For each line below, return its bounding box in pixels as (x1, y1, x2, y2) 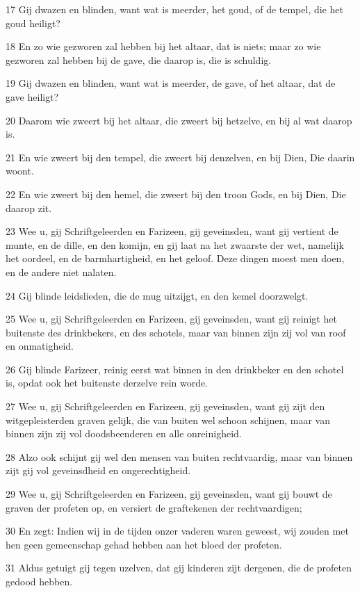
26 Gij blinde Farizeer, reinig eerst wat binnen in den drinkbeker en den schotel (6, 362, 344, 376)
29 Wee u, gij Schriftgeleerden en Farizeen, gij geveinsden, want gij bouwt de (6, 487, 332, 501)
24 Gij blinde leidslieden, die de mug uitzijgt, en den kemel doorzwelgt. (6, 288, 309, 302)
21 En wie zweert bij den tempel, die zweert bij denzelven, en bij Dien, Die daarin (6, 149, 355, 164)
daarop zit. (6, 200, 52, 215)
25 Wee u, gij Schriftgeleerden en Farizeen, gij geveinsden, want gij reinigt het (6, 311, 337, 326)
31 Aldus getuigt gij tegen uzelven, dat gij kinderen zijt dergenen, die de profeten (6, 560, 352, 575)
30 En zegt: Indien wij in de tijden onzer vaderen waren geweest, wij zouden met (6, 523, 349, 538)
